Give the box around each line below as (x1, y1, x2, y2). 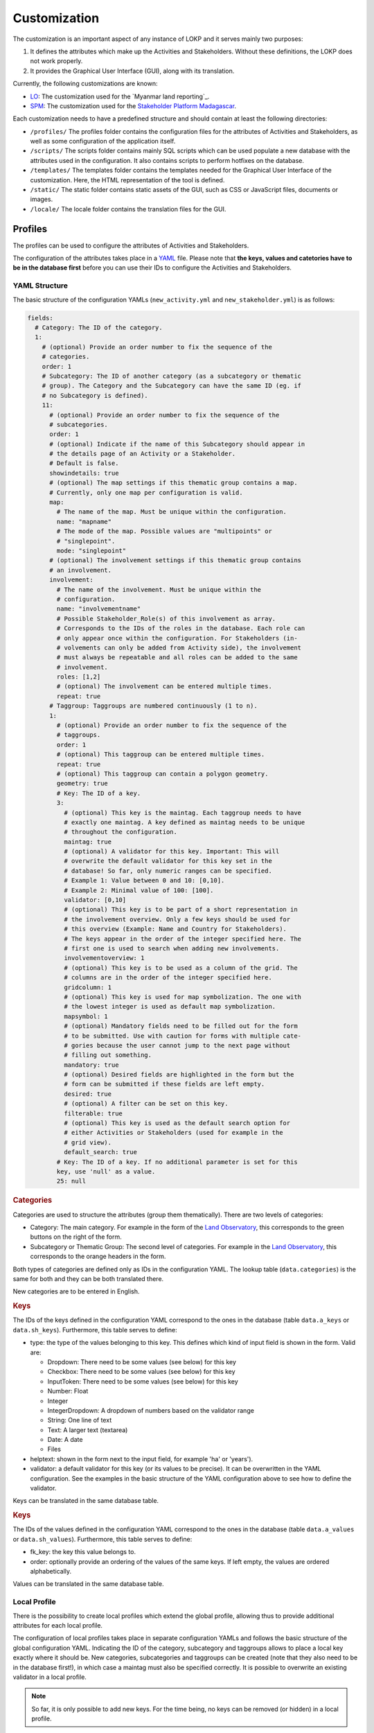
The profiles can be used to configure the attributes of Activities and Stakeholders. (12, 241, 249, 250)
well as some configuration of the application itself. (30, 137, 176, 146)
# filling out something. (63, 1051, 152, 1059)
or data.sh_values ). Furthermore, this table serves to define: (12, 1535, 193, 1543)
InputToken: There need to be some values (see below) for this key (47, 1377, 238, 1386)
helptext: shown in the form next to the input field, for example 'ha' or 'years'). (30, 1454, 253, 1463)
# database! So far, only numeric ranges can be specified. (63, 866, 273, 875)
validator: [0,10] (63, 896, 127, 904)
